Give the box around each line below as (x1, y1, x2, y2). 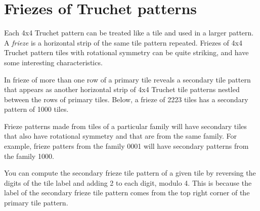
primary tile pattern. (4, 197, 68, 208)
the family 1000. (4, 150, 54, 161)
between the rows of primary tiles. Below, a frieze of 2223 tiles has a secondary (4, 94, 248, 104)
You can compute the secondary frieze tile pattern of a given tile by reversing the (4, 167, 256, 178)
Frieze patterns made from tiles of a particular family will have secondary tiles (4, 120, 247, 131)
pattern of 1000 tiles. (4, 104, 69, 114)
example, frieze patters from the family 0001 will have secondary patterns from (4, 141, 249, 151)
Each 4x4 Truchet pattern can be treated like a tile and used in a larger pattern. (4, 27, 254, 38)
